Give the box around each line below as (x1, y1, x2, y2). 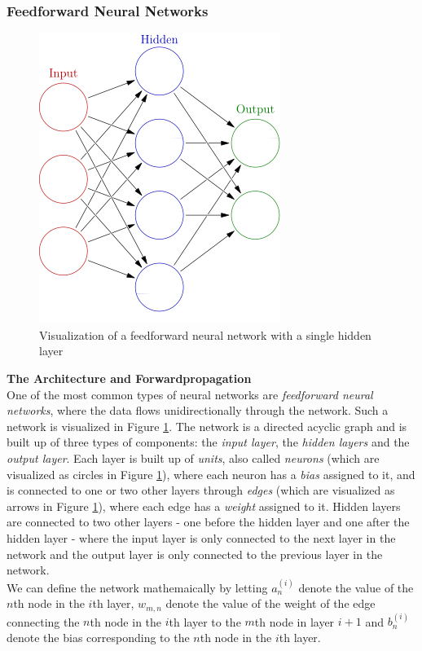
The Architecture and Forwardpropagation (7, 370, 252, 386)
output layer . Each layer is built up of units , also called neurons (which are (7, 449, 380, 466)
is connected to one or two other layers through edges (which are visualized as (7, 482, 395, 499)
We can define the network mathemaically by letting (7, 578, 268, 596)
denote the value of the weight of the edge (165, 595, 376, 612)
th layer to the (169, 613, 241, 630)
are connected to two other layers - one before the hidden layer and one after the (7, 513, 410, 530)
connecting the (7, 613, 80, 630)
